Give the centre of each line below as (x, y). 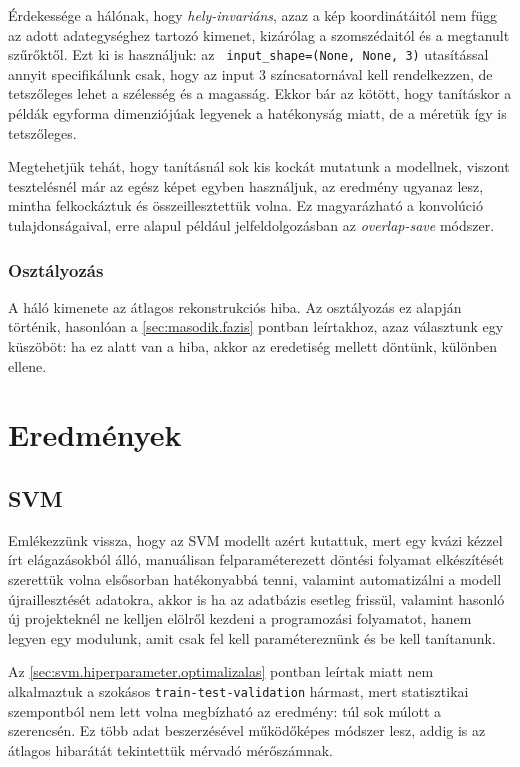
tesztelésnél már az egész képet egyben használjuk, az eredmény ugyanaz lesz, (246, 185)
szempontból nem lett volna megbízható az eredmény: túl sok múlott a (224, 710)
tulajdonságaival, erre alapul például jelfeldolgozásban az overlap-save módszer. (251, 225)
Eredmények (95, 434)
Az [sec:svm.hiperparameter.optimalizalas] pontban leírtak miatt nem (221, 671)
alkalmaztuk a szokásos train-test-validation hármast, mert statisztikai (238, 690)
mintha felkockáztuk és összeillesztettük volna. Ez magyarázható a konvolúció (245, 205)
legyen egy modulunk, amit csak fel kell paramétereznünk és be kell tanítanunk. (252, 637)
